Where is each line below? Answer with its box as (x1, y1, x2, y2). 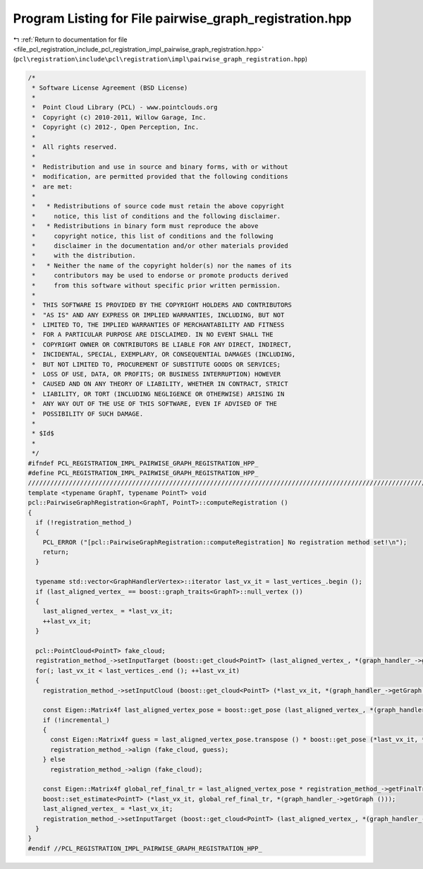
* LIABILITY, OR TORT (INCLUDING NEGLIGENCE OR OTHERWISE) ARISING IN (32, 390, 285, 398)
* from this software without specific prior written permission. (32, 281, 281, 289)
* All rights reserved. (32, 143, 118, 151)
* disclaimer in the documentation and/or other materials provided (32, 241, 288, 250)
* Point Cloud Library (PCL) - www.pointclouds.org (32, 103, 218, 112)
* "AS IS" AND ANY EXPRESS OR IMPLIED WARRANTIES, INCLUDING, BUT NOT (32, 311, 285, 319)
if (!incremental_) (42, 716, 111, 724)
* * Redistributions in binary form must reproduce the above (32, 222, 259, 230)
